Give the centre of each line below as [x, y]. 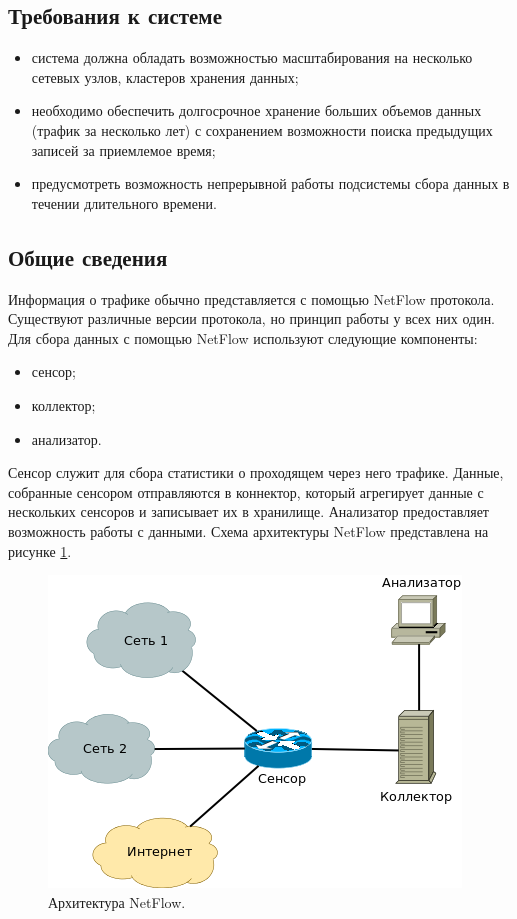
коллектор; [63, 404]
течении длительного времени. [124, 202]
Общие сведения [88, 256]
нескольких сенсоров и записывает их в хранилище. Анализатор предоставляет [248, 511]
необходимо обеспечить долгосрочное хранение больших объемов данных [256, 110]
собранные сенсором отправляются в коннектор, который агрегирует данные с [246, 491]
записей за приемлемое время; [123, 149]
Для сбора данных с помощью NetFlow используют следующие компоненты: [243, 337]
